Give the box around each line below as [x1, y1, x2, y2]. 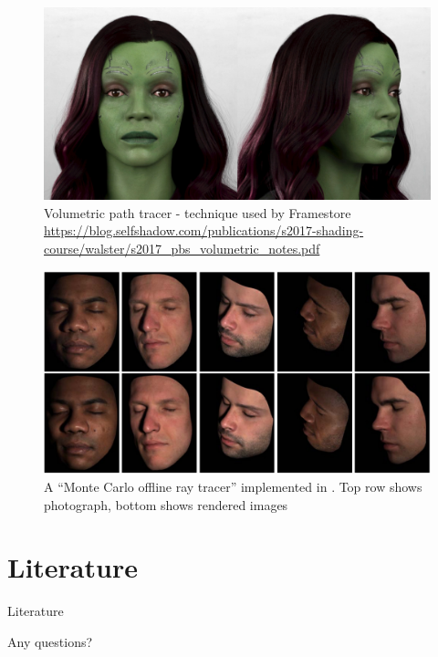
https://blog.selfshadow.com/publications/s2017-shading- [44, 221, 364, 240]
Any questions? [7, 631, 93, 651]
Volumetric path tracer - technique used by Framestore [44, 203, 351, 222]
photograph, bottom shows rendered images [44, 495, 288, 514]
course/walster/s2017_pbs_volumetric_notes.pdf [44, 238, 320, 257]
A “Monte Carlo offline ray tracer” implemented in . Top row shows [44, 476, 422, 495]
